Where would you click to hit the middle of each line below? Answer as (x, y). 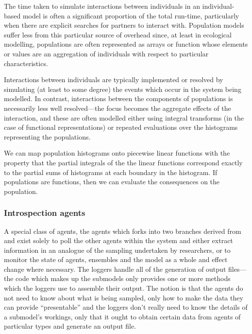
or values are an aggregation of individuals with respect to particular (106, 53)
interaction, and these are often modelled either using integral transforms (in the (124, 117)
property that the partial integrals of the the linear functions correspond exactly (123, 162)
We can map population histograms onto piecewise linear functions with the (117, 153)
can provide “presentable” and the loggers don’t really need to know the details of (126, 307)
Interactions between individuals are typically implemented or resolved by (114, 79)
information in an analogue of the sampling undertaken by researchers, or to (117, 250)
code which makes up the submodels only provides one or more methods (123, 278)
